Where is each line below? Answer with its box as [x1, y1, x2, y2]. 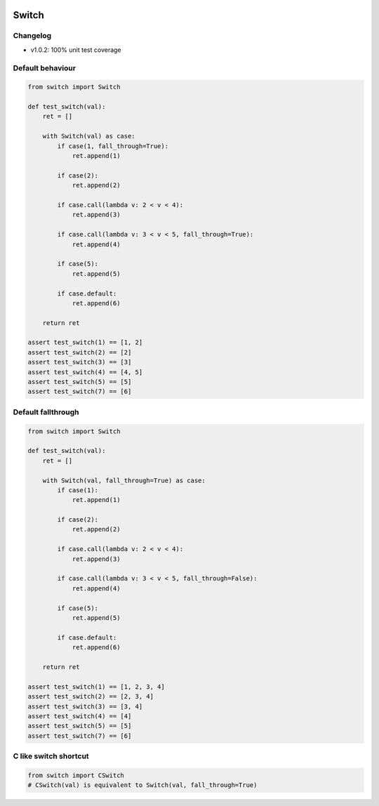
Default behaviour [13, 63, 77, 73]
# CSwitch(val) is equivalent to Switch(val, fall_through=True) [27, 781, 258, 789]
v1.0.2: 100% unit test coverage [30, 46, 122, 54]
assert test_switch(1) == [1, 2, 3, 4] [27, 682, 165, 691]
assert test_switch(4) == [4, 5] [27, 368, 143, 376]
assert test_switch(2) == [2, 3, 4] [27, 692, 154, 701]
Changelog [13, 31, 52, 41]
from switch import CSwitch [27, 771, 124, 779]
